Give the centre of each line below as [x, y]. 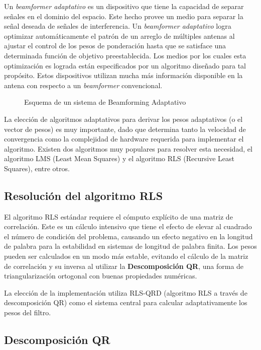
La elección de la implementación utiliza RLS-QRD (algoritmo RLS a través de [126, 292]
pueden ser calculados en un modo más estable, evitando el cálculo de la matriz [126, 256]
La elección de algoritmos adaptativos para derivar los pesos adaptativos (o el [123, 119]
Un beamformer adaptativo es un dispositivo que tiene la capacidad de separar [124, 6]
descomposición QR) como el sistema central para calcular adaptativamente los [126, 302]
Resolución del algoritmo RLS [84, 195]
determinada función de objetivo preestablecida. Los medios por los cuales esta [125, 55]
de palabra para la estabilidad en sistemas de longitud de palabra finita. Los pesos [130, 246]
